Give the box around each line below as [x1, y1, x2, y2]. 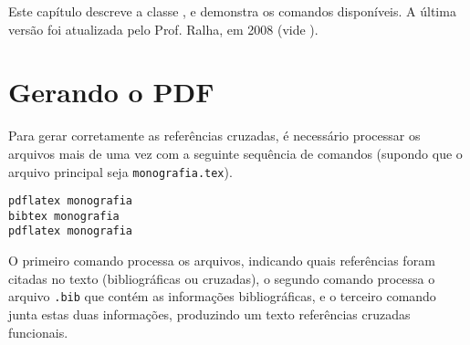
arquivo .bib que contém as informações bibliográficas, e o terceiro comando [8, 287, 436, 306]
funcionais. [8, 322, 68, 341]
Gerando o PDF [8, 73, 214, 110]
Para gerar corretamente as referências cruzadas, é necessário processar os [8, 126, 421, 145]
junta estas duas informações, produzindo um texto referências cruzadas [8, 304, 411, 323]
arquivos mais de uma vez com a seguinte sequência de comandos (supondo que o [8, 143, 463, 162]
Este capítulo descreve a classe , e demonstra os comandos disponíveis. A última [8, 2, 456, 20]
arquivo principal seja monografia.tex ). [8, 162, 233, 181]
